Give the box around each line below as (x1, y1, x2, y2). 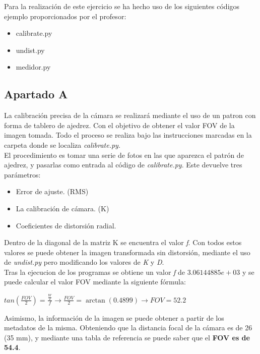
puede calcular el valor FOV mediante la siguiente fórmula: (4, 276, 186, 287)
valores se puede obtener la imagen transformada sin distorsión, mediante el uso (4, 247, 250, 257)
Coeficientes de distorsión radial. (16, 220, 116, 230)
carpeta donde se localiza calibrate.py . (4, 139, 120, 150)
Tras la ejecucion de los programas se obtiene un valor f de (4, 266, 185, 277)
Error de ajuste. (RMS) (16, 186, 89, 197)
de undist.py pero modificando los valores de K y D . (4, 257, 164, 267)
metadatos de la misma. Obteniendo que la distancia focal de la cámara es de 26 (4, 322, 252, 333)
